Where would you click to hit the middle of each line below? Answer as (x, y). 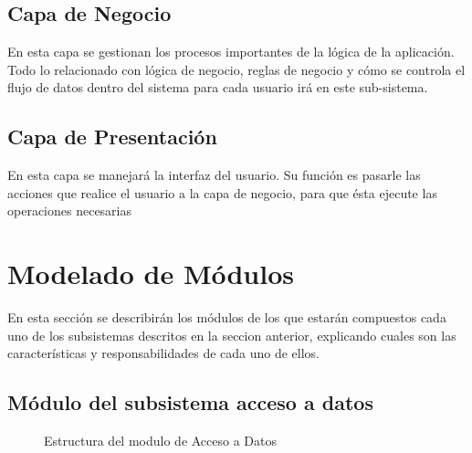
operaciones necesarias (70, 211)
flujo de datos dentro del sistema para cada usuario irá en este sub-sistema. (218, 87)
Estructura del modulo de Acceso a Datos (161, 441)
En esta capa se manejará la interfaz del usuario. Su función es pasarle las (214, 175)
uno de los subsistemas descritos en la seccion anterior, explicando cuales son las (232, 335)
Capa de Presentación (112, 137)
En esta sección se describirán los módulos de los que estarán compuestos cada (227, 317)
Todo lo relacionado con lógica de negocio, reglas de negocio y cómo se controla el (236, 69)
